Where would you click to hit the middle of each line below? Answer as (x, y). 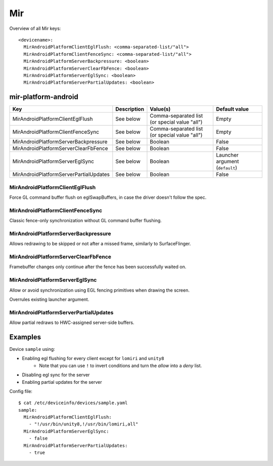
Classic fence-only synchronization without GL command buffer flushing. (85, 221)
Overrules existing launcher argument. (49, 299)
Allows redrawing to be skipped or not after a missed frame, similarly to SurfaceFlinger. (100, 244)
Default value (232, 109)
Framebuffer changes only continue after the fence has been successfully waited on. (98, 267)
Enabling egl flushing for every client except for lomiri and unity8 (93, 359)
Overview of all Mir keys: (35, 28)
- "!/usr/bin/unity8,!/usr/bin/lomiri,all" (83, 424)
